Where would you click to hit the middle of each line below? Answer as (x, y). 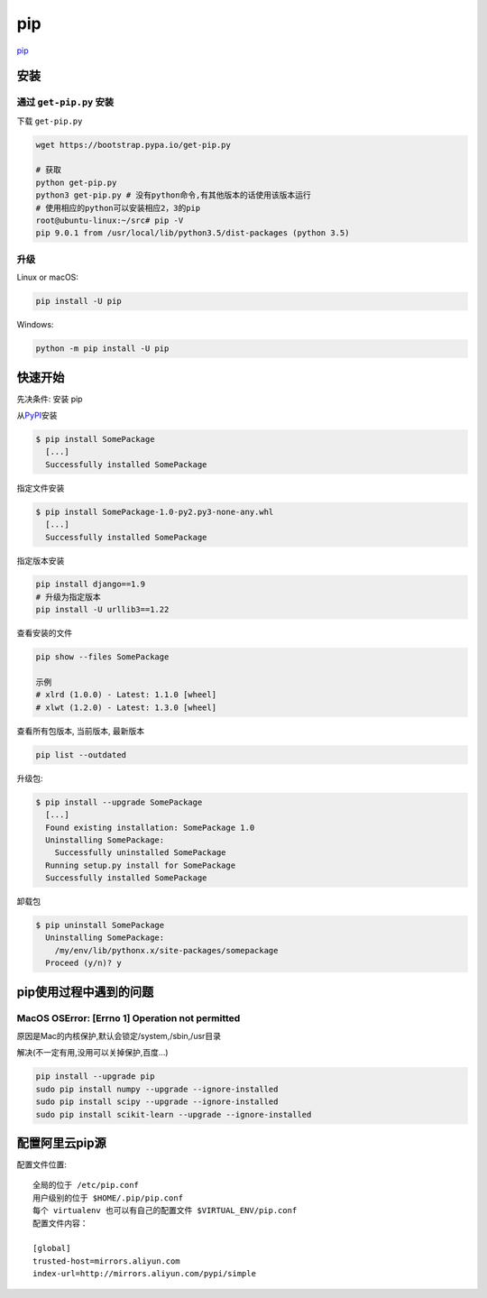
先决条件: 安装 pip (50, 399)
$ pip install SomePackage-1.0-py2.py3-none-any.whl (155, 511)
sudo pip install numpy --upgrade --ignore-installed (157, 1089)
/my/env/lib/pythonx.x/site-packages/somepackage (166, 950)
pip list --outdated (81, 755)
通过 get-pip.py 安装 (65, 102)
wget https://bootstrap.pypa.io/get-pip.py (133, 145)
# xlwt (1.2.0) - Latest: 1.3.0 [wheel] (126, 707)
